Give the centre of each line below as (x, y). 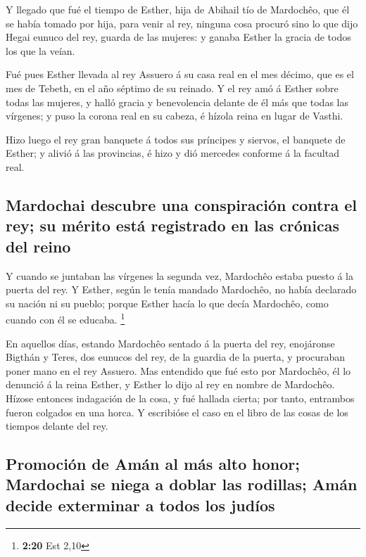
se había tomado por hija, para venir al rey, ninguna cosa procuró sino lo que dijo (182, 23)
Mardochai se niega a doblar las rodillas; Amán (182, 484)
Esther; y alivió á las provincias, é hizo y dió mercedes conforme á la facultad (172, 153)
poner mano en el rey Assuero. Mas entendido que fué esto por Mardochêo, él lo (178, 370)
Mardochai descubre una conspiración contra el (181, 204)
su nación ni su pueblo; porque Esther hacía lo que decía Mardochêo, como (167, 303)
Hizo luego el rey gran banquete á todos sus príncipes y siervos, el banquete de (176, 139)
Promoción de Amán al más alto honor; (153, 464)
